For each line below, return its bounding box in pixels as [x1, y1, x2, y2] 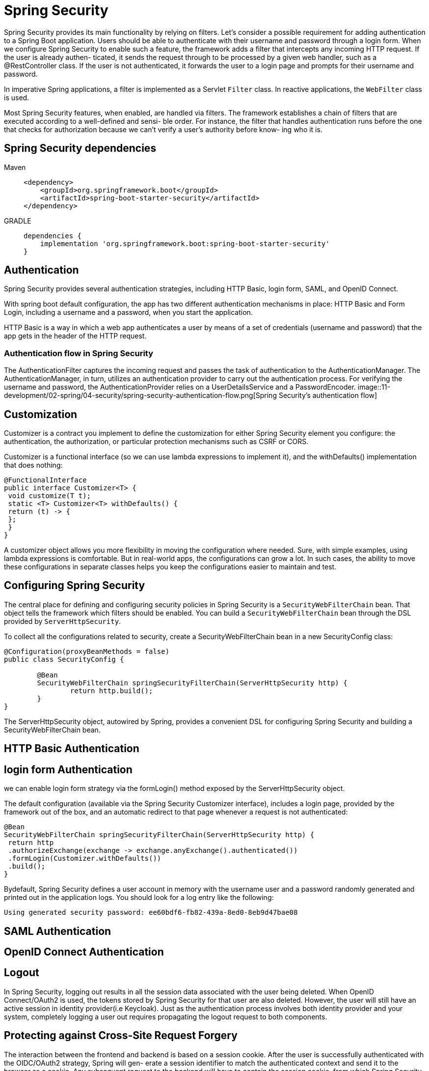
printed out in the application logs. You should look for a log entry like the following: [4, 893, 274, 902]
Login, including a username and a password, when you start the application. [4, 308, 253, 317]
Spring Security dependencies [4, 142, 157, 155]
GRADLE [4, 216, 31, 225]
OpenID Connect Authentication [4, 945, 164, 958]
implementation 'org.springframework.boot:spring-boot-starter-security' [40, 239, 330, 248]
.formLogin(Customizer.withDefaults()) [8, 854, 161, 863]
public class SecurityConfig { [4, 655, 124, 663]
